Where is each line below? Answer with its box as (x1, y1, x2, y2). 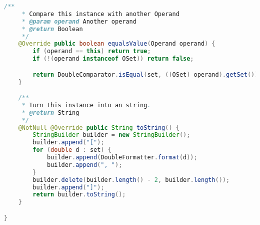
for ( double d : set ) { (32, 146, 111, 154)
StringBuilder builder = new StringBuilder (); (32, 131, 190, 139)
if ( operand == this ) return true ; (32, 48, 151, 55)
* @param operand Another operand (21, 18, 136, 25)
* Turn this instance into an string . (21, 101, 151, 109)
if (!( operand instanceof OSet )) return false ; (32, 55, 194, 63)
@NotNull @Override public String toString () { (18, 124, 179, 131)
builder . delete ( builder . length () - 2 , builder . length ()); (32, 176, 230, 183)
